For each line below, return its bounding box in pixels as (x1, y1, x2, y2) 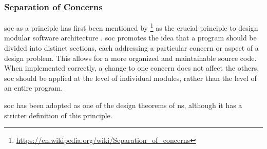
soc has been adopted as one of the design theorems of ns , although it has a (4, 100, 242, 111)
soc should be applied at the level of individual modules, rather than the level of (4, 72, 257, 83)
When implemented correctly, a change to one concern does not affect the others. (4, 62, 259, 73)
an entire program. (4, 82, 63, 93)
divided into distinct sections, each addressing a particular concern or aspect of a (4, 42, 259, 53)
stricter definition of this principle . (4, 110, 112, 120)
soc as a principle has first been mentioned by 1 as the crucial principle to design (4, 21, 258, 33)
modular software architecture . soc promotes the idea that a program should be (4, 32, 257, 43)
